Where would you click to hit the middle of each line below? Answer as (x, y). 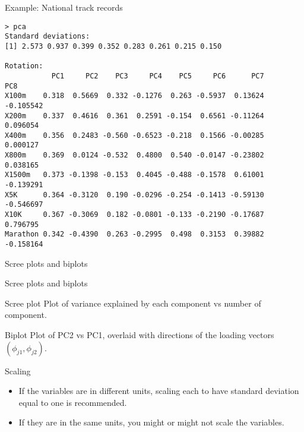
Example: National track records (64, 7)
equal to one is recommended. (73, 402)
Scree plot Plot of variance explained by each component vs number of (133, 303)
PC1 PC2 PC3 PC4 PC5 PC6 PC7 (158, 76)
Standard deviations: (47, 37)
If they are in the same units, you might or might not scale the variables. (151, 422)
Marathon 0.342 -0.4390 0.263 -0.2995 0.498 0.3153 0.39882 (134, 234)
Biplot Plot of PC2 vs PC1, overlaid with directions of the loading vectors (140, 335)
